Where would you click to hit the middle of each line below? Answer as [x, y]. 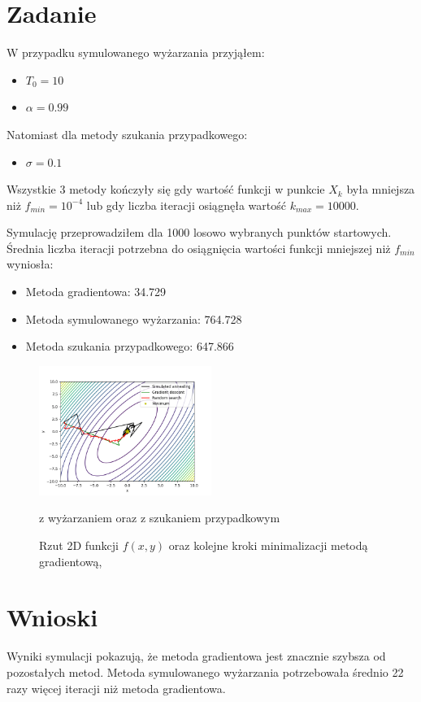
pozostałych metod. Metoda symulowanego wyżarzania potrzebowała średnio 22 [205, 671]
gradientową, [71, 561]
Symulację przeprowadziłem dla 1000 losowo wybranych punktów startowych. [199, 232]
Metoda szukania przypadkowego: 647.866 [130, 346]
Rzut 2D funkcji [79, 545]
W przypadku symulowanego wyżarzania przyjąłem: [136, 52]
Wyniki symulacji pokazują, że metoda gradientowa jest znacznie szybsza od [196, 656]
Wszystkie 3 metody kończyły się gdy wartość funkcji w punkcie [166, 189]
